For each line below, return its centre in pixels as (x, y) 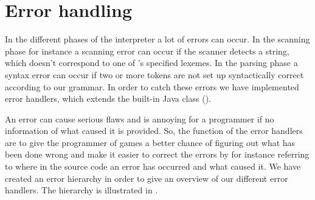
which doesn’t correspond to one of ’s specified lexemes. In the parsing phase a (151, 63)
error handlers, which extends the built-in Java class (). (108, 98)
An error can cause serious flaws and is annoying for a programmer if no (140, 118)
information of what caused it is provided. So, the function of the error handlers (154, 131)
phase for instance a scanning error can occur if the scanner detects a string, (147, 51)
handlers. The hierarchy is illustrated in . (81, 190)
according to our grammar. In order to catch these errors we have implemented (152, 86)
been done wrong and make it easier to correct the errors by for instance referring (157, 154)
